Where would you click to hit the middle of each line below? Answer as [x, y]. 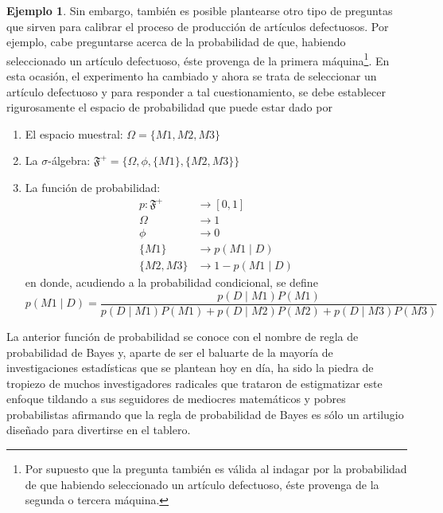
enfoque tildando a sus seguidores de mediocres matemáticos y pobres [176, 399]
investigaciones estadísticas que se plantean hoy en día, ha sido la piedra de [190, 368]
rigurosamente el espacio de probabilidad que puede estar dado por [169, 107]
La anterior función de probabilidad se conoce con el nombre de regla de [183, 336]
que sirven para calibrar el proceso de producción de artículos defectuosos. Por [198, 26]
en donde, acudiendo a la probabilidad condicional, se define [171, 282]
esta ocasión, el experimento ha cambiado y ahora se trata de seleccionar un [192, 76]
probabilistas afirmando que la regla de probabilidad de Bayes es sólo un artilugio [205, 414]
